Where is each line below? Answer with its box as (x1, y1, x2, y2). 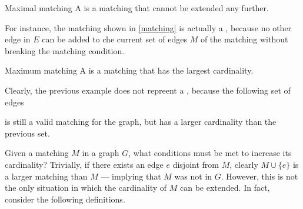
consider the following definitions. (5, 193, 125, 205)
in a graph (82, 147, 119, 159)
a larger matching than (5, 170, 88, 182)
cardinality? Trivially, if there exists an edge (5, 158, 164, 170)
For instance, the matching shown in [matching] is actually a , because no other (5, 21, 292, 34)
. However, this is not (221, 170, 298, 182)
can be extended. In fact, (180, 181, 270, 194)
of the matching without (200, 33, 288, 45)
